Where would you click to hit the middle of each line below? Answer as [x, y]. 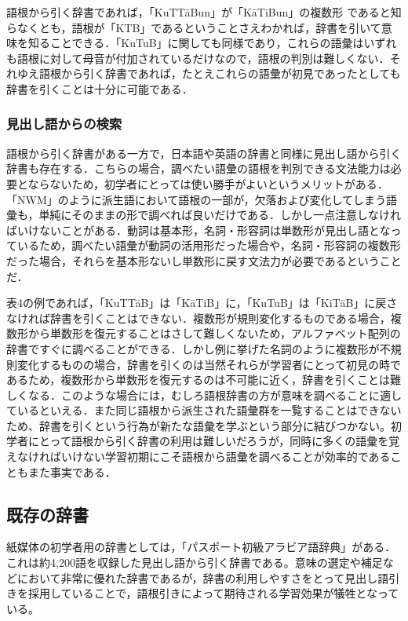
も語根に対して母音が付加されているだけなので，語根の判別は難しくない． [198, 58]
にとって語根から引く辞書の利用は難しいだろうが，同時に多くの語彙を [208, 441]
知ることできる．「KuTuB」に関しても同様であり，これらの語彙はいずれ [212, 43]
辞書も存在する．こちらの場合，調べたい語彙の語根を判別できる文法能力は [199, 168]
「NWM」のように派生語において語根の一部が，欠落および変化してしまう [197, 199]
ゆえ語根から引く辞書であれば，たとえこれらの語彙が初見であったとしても [209, 73]
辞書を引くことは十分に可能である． [100, 88]
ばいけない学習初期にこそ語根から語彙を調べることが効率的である [220, 457]
